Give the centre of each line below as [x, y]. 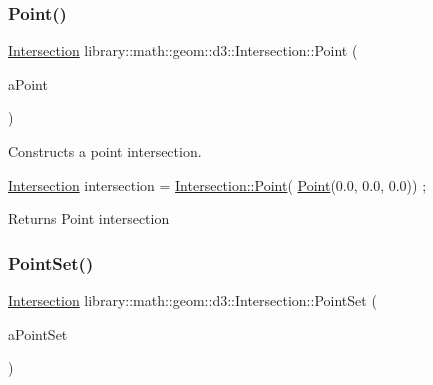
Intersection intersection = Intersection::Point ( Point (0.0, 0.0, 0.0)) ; [217, 184]
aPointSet [38, 333]
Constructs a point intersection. [105, 151]
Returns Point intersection [89, 218]
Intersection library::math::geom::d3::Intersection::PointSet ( [192, 300]
